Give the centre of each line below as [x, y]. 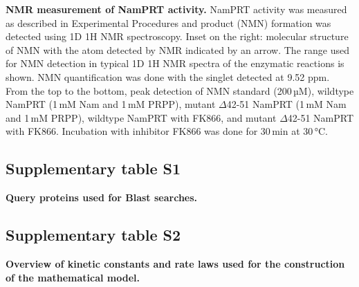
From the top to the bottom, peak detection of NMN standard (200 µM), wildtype [180, 90]
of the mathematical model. [73, 277]
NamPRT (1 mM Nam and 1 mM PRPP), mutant [111, 104]
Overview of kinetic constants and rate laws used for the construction [175, 263]
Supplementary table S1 [93, 168]
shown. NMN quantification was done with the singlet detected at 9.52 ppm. [168, 76]
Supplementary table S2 [93, 235]
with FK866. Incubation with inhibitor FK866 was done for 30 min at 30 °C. [167, 131]
